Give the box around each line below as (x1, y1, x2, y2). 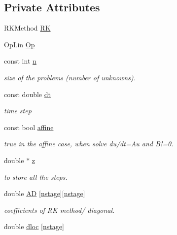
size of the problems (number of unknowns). (4, 72, 136, 82)
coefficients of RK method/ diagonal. (4, 204, 115, 215)
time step (4, 105, 32, 116)
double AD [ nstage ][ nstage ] (4, 188, 85, 199)
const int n (4, 56, 36, 66)
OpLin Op (4, 39, 35, 49)
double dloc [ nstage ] (4, 221, 64, 232)
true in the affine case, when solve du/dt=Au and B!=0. (4, 138, 174, 149)
